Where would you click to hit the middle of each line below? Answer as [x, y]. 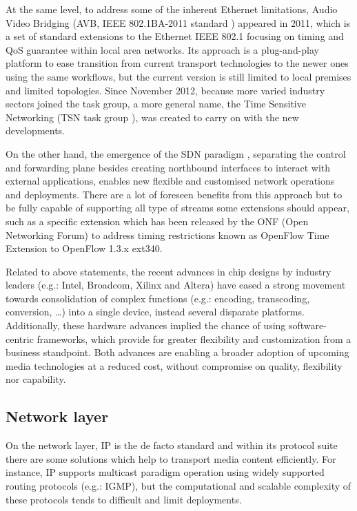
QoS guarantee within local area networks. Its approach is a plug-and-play [163, 49]
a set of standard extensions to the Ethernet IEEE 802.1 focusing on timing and [175, 36]
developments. [35, 131]
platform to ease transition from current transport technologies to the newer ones [177, 63]
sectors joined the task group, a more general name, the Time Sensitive [156, 104]
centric [20, 338]
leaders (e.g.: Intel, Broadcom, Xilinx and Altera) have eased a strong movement [176, 285]
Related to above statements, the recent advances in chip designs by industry [169, 271]
